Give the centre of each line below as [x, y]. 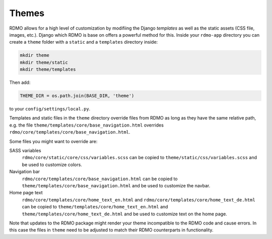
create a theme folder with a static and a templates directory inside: [84, 42]
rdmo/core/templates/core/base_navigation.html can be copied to [100, 179]
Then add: [20, 82]
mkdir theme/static [44, 62]
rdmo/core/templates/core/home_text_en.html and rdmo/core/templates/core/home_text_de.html [139, 200]
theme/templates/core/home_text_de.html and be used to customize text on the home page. [125, 214]
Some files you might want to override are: [53, 141]
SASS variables [25, 150]
